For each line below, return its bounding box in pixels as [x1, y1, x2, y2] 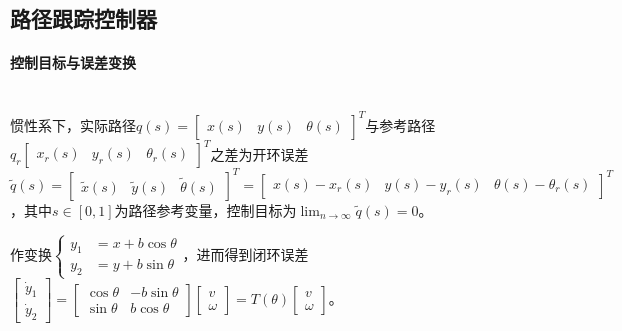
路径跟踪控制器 [10, 3, 157, 34]
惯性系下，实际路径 [10, 114, 136, 135]
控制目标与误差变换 [10, 52, 136, 73]
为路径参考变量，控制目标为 [114, 199, 297, 220]
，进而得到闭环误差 [182, 243, 309, 264]
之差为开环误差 [210, 143, 309, 164]
